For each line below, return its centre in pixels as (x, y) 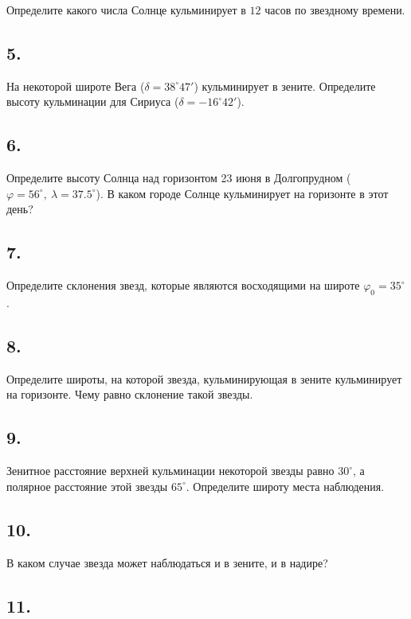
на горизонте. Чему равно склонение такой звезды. (130, 394)
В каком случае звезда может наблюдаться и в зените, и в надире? (167, 562)
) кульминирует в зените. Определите (285, 86)
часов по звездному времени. (335, 10)
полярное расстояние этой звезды (87, 486)
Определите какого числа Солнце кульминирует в (126, 10)
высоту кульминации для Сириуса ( (93, 101)
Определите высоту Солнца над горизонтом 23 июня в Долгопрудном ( (179, 178)
